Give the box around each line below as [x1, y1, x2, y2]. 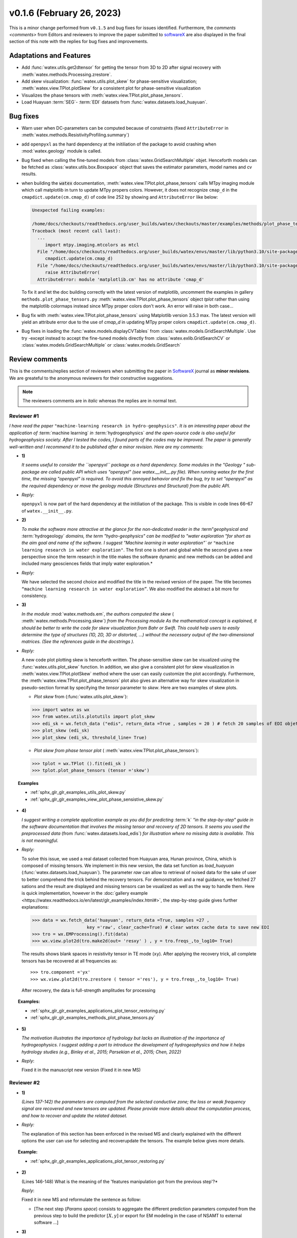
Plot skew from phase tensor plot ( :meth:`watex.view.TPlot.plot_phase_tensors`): [34, 747, 199, 753]
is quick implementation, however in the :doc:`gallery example [21, 890, 148, 896]
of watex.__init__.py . [21, 508, 73, 514]
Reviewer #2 [9, 1080, 40, 1086]
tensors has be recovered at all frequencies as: [21, 958, 117, 964]
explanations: [21, 904, 49, 910]
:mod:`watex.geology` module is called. [21, 148, 102, 154]
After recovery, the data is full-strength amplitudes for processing [21, 987, 155, 993]
